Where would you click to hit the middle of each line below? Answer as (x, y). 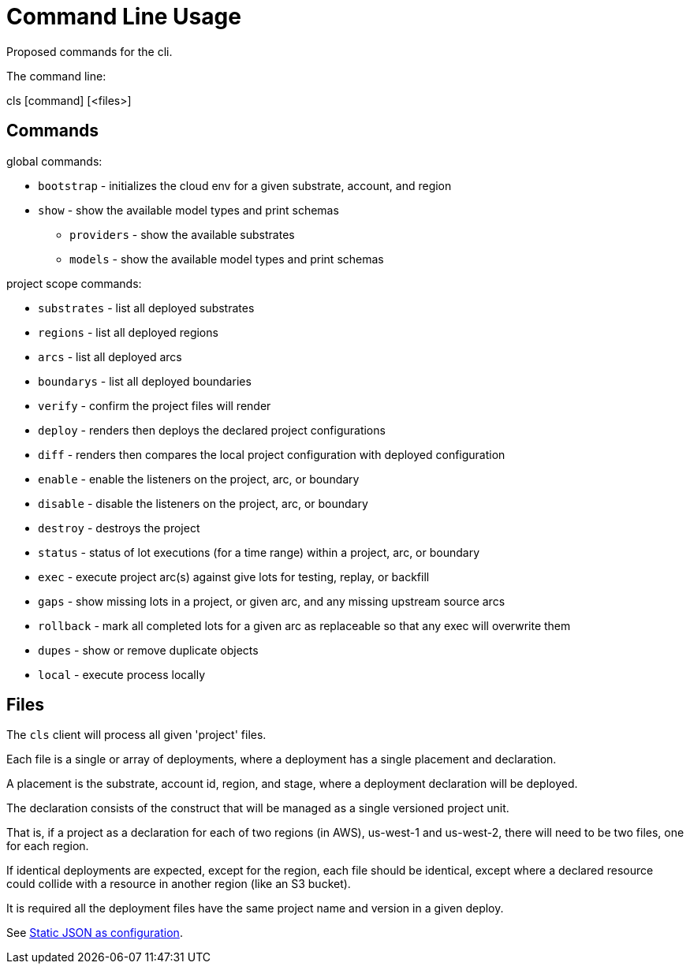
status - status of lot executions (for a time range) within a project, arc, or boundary (259, 552)
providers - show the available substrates (182, 234)
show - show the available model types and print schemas (188, 210)
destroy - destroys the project (119, 528)
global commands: (54, 161)
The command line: (56, 76)
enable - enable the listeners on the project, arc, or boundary (199, 479)
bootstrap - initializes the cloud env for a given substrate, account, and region (245, 185)
